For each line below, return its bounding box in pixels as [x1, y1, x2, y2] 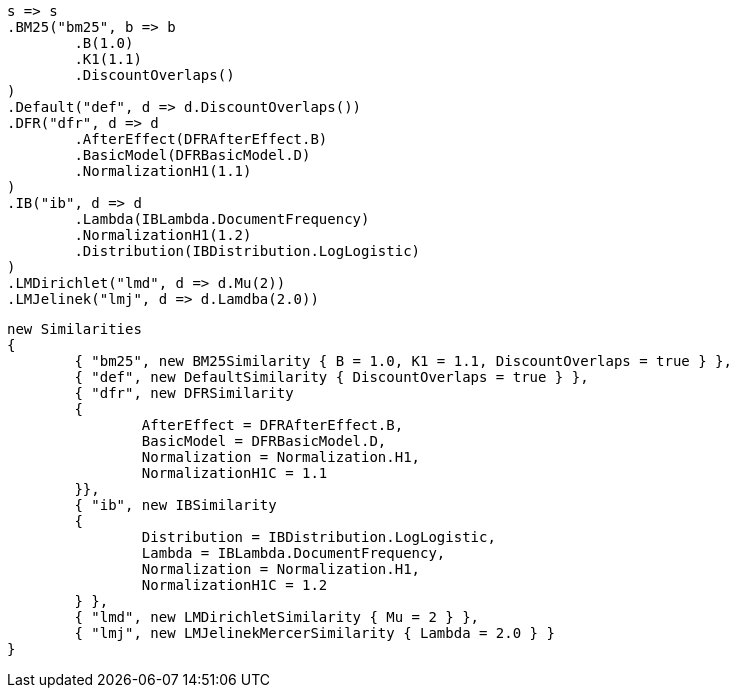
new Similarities [7, 321, 142, 337]
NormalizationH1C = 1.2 [141, 577, 328, 593]
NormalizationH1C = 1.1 [141, 465, 328, 481]
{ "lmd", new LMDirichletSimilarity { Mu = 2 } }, [74, 609, 480, 625]
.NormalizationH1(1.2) [74, 227, 252, 243]
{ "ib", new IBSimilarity [74, 497, 277, 513]
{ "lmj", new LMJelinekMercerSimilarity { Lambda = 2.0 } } [74, 625, 555, 641]
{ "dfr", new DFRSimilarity [74, 385, 294, 401]
